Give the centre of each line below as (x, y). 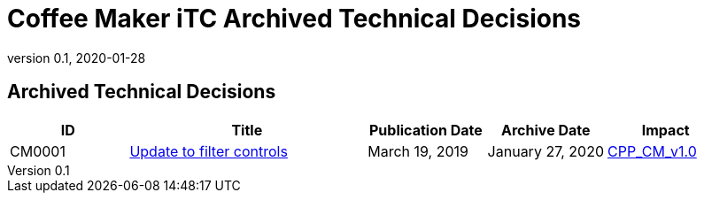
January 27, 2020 (545, 151)
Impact (665, 130)
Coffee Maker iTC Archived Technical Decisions (294, 19)
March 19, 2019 (418, 151)
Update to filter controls (209, 151)
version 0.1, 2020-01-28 (77, 58)
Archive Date (546, 130)
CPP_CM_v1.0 (652, 151)
